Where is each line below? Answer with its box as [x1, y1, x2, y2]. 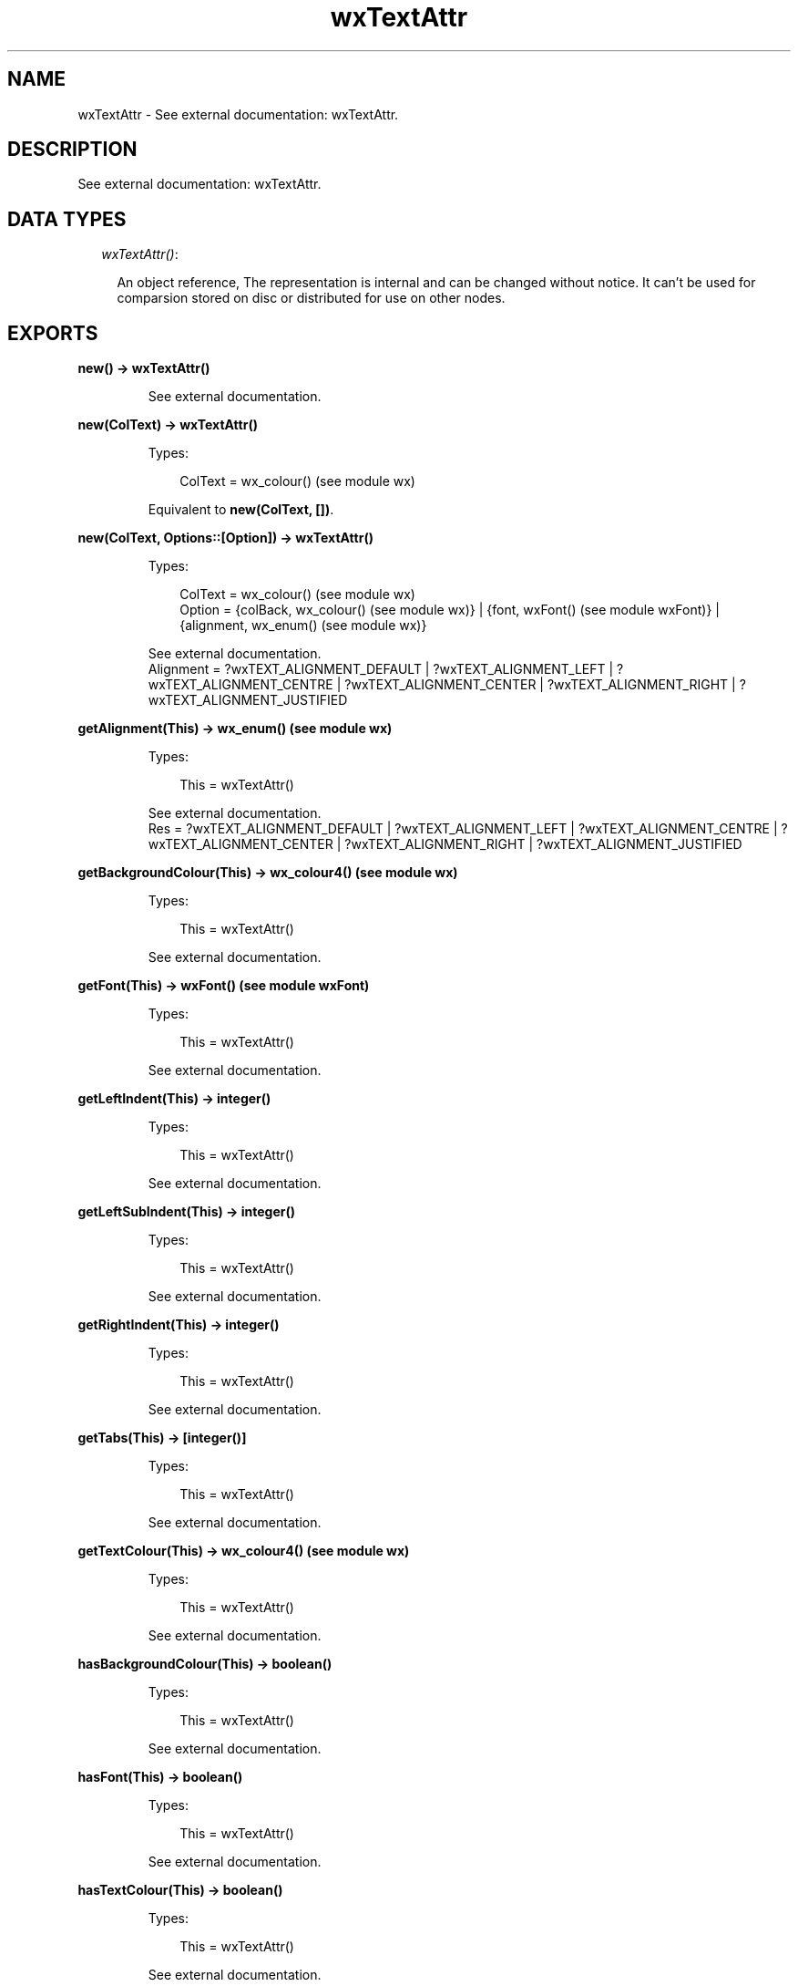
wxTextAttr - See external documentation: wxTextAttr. [77, 106, 399, 122]
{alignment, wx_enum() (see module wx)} [179, 617, 427, 634]
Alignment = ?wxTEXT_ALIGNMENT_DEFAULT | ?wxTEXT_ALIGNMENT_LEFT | [148, 661, 614, 678]
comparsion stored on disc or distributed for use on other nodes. [117, 290, 506, 306]
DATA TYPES [7, 207, 127, 231]
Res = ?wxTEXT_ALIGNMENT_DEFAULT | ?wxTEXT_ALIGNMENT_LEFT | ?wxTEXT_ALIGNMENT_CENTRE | [148, 821, 778, 837]
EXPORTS [7, 321, 98, 345]
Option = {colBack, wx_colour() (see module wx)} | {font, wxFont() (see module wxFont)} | [179, 602, 720, 618]
